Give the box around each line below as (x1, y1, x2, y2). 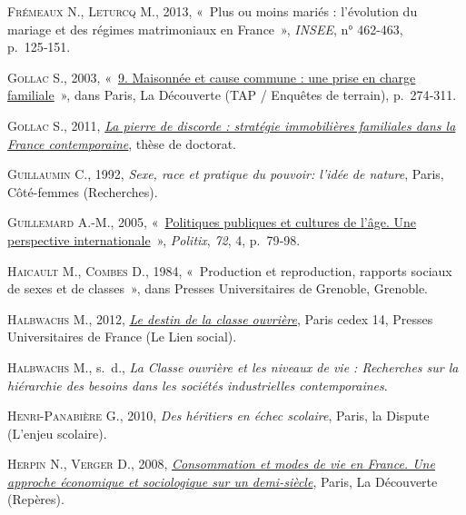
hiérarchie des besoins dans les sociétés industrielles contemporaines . (7, 375, 388, 394)
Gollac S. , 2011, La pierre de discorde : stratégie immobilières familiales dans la (7, 115, 456, 134)
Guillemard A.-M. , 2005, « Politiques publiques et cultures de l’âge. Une (7, 213, 417, 232)
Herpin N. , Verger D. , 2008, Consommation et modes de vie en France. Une (7, 454, 435, 473)
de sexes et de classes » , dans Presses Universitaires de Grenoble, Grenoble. (7, 279, 428, 298)
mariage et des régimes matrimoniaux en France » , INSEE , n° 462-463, (7, 19, 403, 38)
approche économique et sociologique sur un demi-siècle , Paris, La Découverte (7, 471, 438, 490)
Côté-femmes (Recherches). (7, 182, 158, 201)
